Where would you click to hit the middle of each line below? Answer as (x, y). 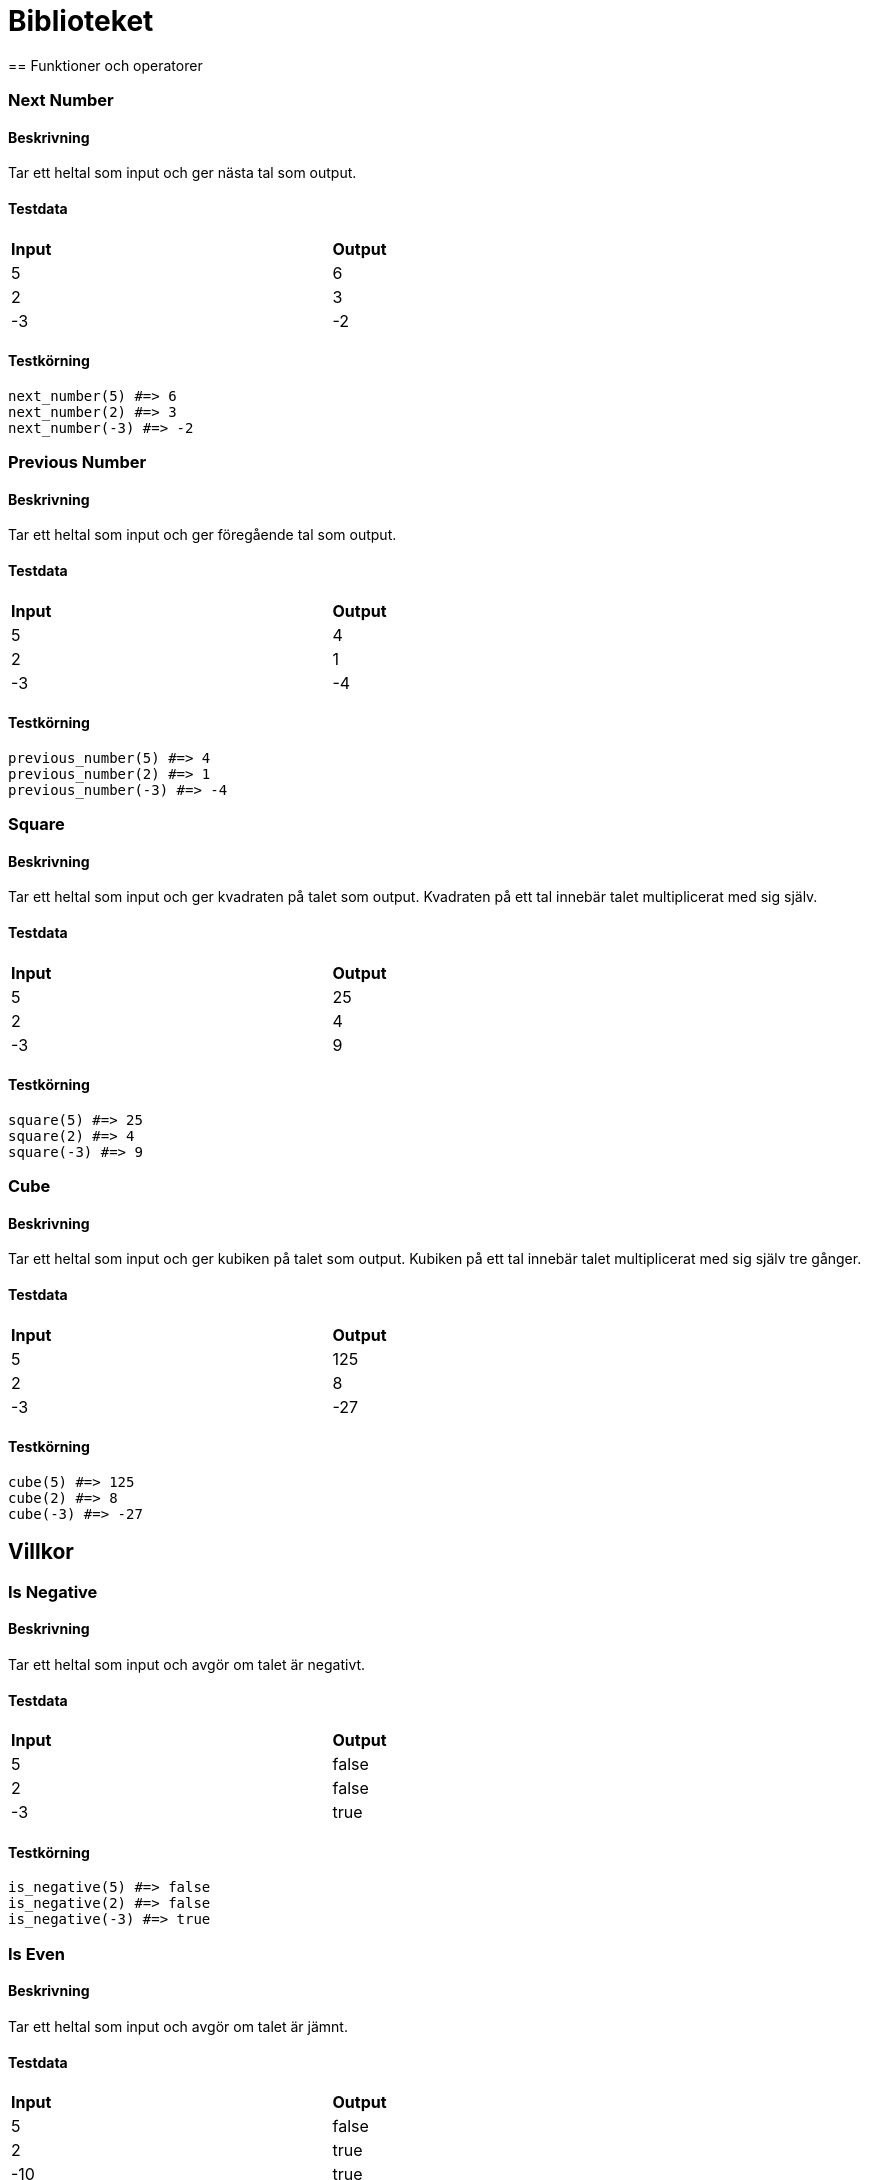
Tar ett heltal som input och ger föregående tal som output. (202, 535)
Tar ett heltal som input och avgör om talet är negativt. (187, 1664)
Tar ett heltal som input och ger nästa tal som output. (182, 173)
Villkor (41, 1552)
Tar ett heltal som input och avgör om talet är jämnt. (178, 2026)
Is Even (37, 1953)
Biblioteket (81, 21)
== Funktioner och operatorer (105, 65)
